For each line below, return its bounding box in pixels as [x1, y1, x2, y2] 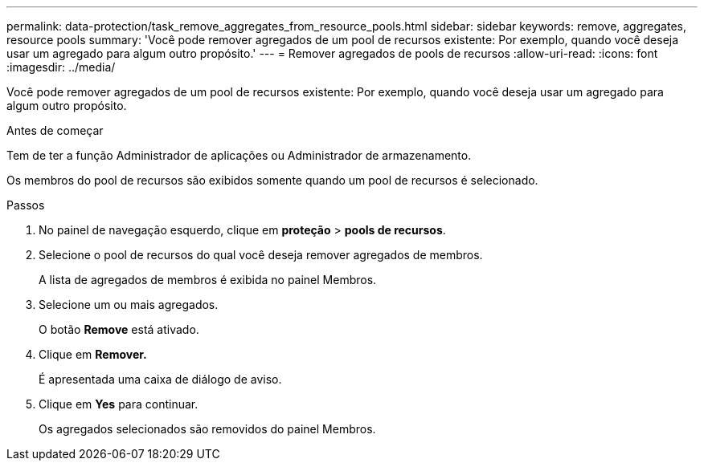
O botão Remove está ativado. [39, 323, 199, 336]
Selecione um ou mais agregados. [39, 298, 219, 311]
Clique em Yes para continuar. [39, 397, 199, 411]
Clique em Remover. [39, 347, 147, 361]
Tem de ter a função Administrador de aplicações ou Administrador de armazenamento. [6, 148, 472, 162]
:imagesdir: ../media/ [6, 60, 116, 74]
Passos [6, 198, 45, 212]
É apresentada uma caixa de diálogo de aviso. [39, 372, 282, 386]
